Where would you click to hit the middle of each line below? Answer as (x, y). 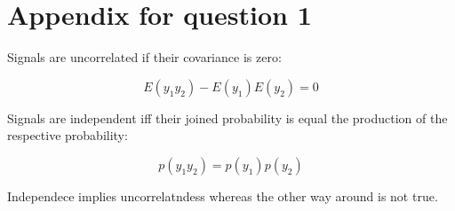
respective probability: (68, 135)
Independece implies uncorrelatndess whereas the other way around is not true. (223, 195)
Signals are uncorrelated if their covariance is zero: (144, 57)
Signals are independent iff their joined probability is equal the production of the (227, 117)
